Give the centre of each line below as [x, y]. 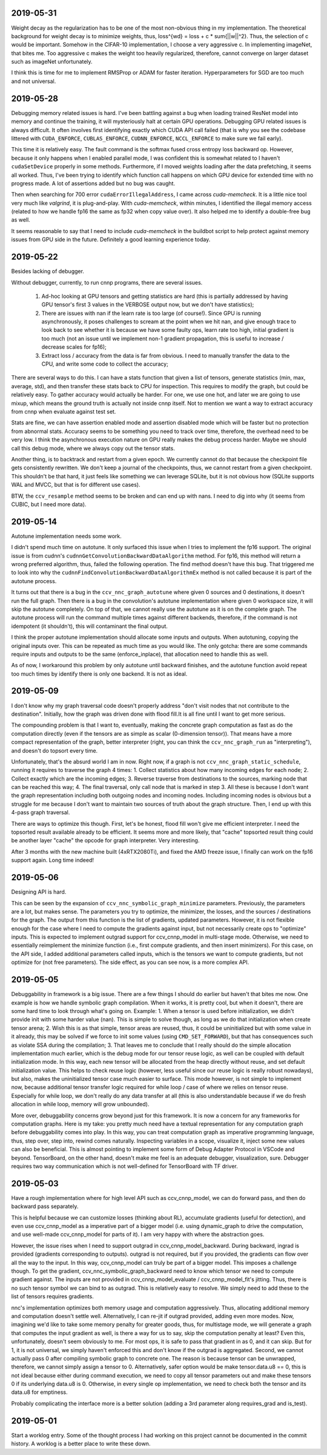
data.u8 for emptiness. [39, 1392]
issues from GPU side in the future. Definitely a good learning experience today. [111, 240]
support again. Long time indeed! [52, 860]
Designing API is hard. [39, 892]
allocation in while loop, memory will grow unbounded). [80, 1104]
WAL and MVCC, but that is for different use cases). [76, 485]
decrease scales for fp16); [74, 347]
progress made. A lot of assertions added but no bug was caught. [93, 183]
